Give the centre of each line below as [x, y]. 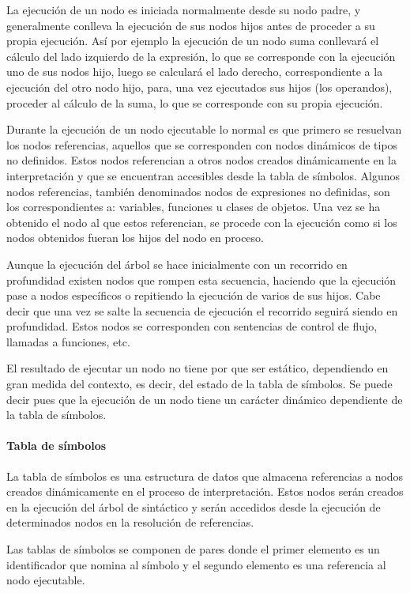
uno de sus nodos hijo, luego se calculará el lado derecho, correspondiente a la [195, 72]
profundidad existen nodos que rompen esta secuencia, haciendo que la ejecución [201, 280]
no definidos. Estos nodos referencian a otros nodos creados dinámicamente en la [201, 160]
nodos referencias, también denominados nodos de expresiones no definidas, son [198, 191]
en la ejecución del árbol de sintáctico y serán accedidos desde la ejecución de [194, 506]
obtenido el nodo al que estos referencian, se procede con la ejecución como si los [202, 222]
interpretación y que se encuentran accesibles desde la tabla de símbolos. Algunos [203, 175]
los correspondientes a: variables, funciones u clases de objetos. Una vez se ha [194, 207]
